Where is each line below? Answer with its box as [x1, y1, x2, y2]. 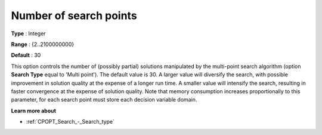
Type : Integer [11, 30, 46, 37]
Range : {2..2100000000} [11, 41, 75, 48]
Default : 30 [11, 51, 41, 59]
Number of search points [11, 9, 137, 22]
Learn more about [11, 107, 57, 114]
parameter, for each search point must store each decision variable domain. [11, 96, 197, 103]
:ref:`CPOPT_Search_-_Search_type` [26, 118, 114, 125]
